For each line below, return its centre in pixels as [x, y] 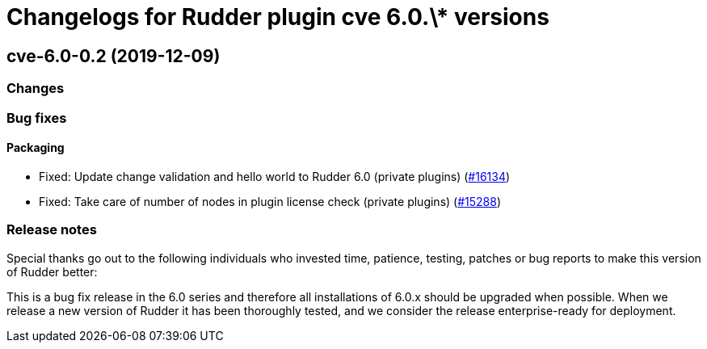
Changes [36, 88]
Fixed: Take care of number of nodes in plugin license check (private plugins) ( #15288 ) [270, 201]
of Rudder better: [52, 271]
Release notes [52, 230]
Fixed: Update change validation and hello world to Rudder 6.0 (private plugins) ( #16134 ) [275, 176]
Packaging [36, 148]
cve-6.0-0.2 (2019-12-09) [114, 56]
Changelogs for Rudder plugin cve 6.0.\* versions [278, 17]
